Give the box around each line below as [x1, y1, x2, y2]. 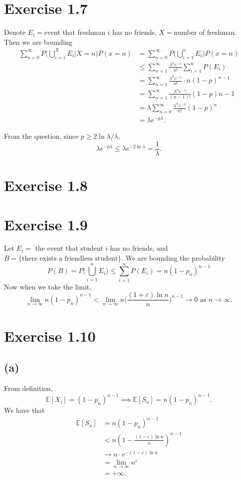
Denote [4, 27, 26, 37]
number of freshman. [174, 27, 237, 37]
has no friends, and [110, 243, 168, 253]
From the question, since [4, 131, 79, 141]
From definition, [4, 383, 53, 393]
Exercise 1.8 [4, 175, 88, 195]
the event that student [35, 243, 103, 253]
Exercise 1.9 [4, 214, 88, 234]
